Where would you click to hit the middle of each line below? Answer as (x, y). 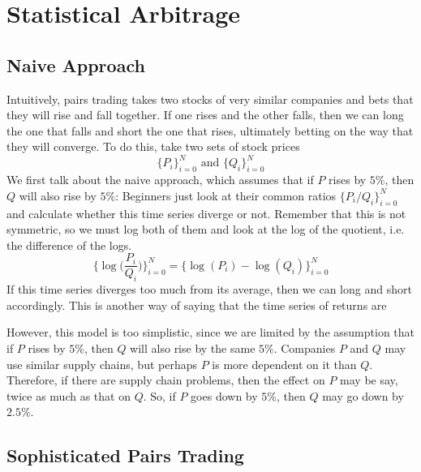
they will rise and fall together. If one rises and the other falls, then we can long (205, 115)
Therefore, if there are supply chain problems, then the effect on (166, 380)
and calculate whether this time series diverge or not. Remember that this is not (206, 213)
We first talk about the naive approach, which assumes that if (160, 180)
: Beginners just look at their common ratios (226, 195)
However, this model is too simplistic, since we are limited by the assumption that (211, 332)
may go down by (363, 395)
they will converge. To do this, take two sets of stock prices (153, 146)
